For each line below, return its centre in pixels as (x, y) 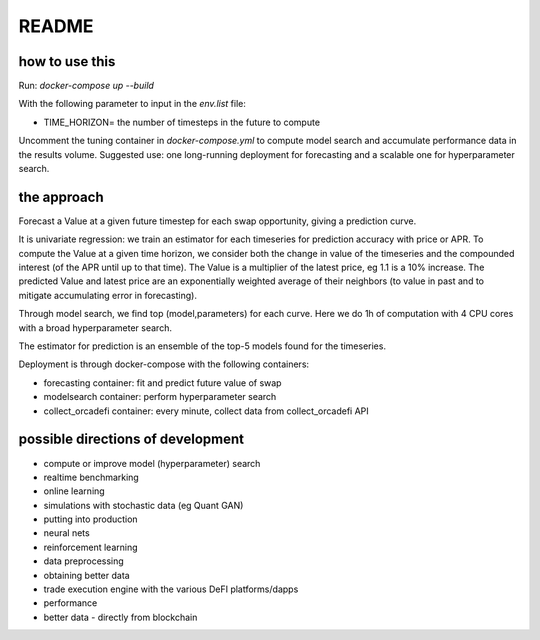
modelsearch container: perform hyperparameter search (160, 397)
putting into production (91, 519)
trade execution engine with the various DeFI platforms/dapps (171, 589)
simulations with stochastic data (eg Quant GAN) (143, 505)
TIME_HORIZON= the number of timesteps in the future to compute (181, 122)
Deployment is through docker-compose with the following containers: (164, 364)
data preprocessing (83, 561)
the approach (61, 196)
